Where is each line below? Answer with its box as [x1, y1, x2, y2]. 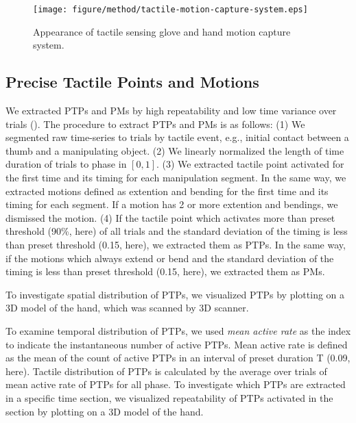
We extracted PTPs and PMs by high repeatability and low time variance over [5, 103, 337, 118]
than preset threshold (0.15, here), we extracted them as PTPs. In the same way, [5, 237, 346, 251]
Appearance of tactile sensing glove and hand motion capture [33, 24, 291, 38]
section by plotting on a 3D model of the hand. [5, 404, 204, 418]
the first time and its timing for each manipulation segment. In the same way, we [5, 170, 346, 185]
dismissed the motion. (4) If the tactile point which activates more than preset [5, 210, 335, 225]
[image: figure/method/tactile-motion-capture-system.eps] [33, 5, 308, 14]
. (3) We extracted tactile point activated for [156, 157, 344, 171]
